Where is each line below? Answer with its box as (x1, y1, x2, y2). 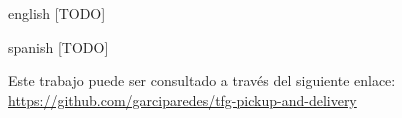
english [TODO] (8, 3, 106, 23)
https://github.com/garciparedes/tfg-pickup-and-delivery (8, 89, 357, 110)
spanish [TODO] (8, 36, 109, 57)
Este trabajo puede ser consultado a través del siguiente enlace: (8, 70, 396, 91)
